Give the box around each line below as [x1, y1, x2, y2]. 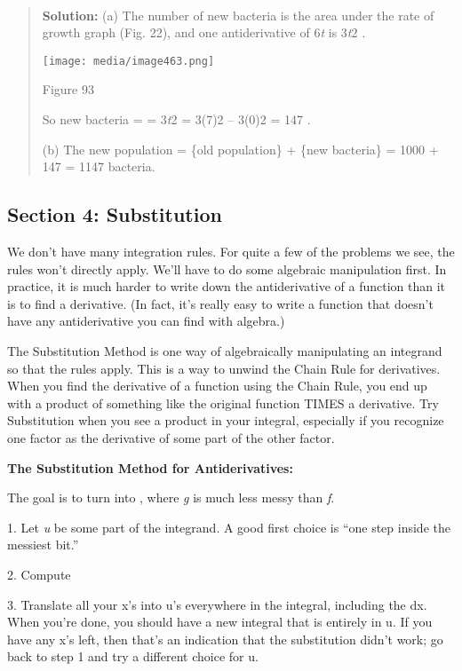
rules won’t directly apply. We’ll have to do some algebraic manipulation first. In [7, 259, 447, 278]
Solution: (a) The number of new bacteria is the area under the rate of [42, 5, 434, 24]
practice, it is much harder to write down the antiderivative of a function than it [7, 277, 446, 296]
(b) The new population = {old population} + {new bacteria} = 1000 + [42, 139, 439, 158]
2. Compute [7, 564, 71, 583]
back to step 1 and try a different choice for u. [7, 647, 259, 666]
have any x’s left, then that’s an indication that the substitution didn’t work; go [7, 629, 443, 648]
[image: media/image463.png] [42, 54, 215, 67]
